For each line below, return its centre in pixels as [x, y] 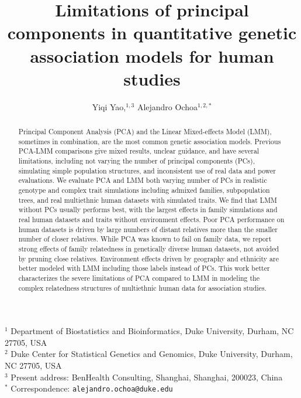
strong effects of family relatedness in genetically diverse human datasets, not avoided [149, 248]
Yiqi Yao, [109, 106]
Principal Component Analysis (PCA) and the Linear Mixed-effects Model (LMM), [145, 132]
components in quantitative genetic [152, 33]
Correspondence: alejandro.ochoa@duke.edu [92, 388]
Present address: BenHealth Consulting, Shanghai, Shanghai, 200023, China [147, 377]
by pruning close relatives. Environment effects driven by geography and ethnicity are [148, 258]
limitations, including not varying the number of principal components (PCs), [136, 161]
